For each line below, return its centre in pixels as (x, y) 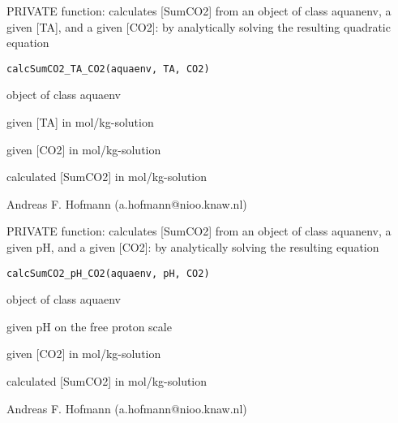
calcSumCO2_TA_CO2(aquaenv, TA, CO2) (108, 69)
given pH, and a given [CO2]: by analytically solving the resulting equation (193, 247)
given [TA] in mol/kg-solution (80, 122)
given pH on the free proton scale (89, 326)
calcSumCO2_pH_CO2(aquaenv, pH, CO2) (108, 273)
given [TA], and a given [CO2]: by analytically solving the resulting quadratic (199, 26)
